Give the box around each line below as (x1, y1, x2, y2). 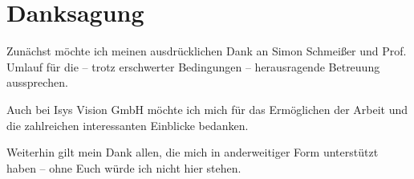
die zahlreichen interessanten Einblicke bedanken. (6, 116, 249, 133)
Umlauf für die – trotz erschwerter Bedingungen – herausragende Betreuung (6, 58, 380, 75)
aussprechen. (6, 74, 68, 91)
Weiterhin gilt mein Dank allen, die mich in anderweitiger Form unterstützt (6, 144, 379, 161)
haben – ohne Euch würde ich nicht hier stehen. (6, 159, 241, 176)
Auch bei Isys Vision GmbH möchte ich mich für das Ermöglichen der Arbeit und (6, 100, 408, 117)
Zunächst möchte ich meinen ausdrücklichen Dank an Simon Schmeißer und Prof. (6, 43, 407, 59)
